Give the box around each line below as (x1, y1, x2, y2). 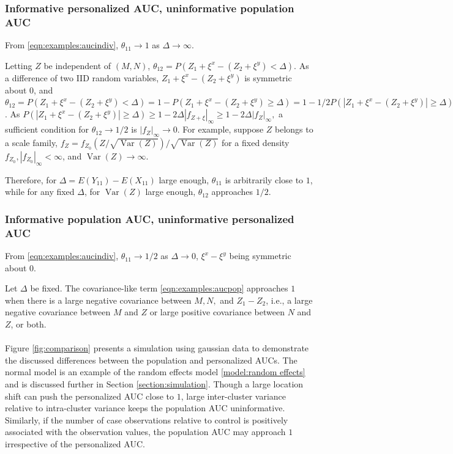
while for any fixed (5, 185, 75, 198)
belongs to (275, 123, 313, 136)
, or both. (10, 318, 47, 331)
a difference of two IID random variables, (5, 71, 159, 84)
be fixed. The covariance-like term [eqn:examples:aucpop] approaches (30, 282, 288, 295)
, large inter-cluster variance (181, 389, 286, 402)
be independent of (43, 59, 111, 71)
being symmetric (229, 249, 291, 262)
